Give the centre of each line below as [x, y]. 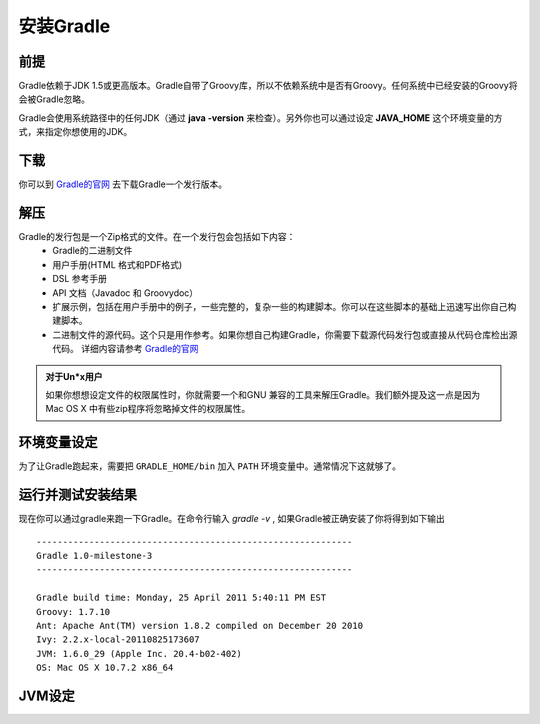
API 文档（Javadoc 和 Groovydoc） [125, 292]
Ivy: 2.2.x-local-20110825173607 [118, 639]
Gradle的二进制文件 [92, 251]
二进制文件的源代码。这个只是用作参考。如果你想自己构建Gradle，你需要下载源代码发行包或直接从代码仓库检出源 [285, 334]
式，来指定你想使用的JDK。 [75, 132]
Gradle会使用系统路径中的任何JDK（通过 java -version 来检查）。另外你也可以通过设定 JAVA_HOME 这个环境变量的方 [260, 117]
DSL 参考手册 [79, 279]
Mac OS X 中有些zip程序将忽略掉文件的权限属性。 [148, 409]
